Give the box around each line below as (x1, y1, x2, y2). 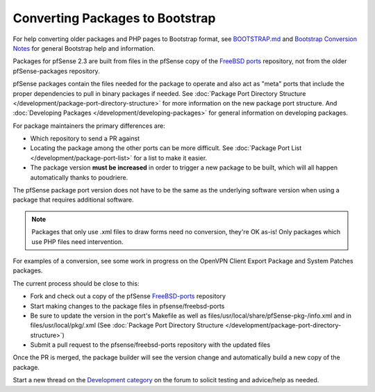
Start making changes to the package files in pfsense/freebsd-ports (30, 302, 225, 310)
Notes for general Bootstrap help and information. (12, 44, 156, 52)
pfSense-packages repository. (12, 67, 100, 75)
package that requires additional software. (12, 195, 135, 204)
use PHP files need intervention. (31, 237, 124, 246)
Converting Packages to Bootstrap (12, 10, 216, 26)
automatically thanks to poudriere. (30, 173, 128, 181)
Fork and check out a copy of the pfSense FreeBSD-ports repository (30, 292, 226, 300)
